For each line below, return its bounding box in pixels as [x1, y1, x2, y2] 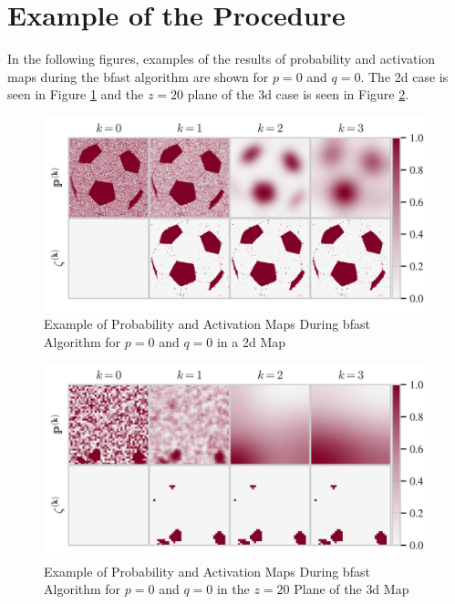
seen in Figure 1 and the [7, 85, 144, 104]
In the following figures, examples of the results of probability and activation [7, 49, 436, 68]
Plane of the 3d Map [294, 579, 409, 599]
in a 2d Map [216, 332, 286, 351]
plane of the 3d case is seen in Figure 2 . [187, 85, 409, 104]
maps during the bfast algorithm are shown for [7, 67, 269, 86]
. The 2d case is [360, 67, 449, 86]
